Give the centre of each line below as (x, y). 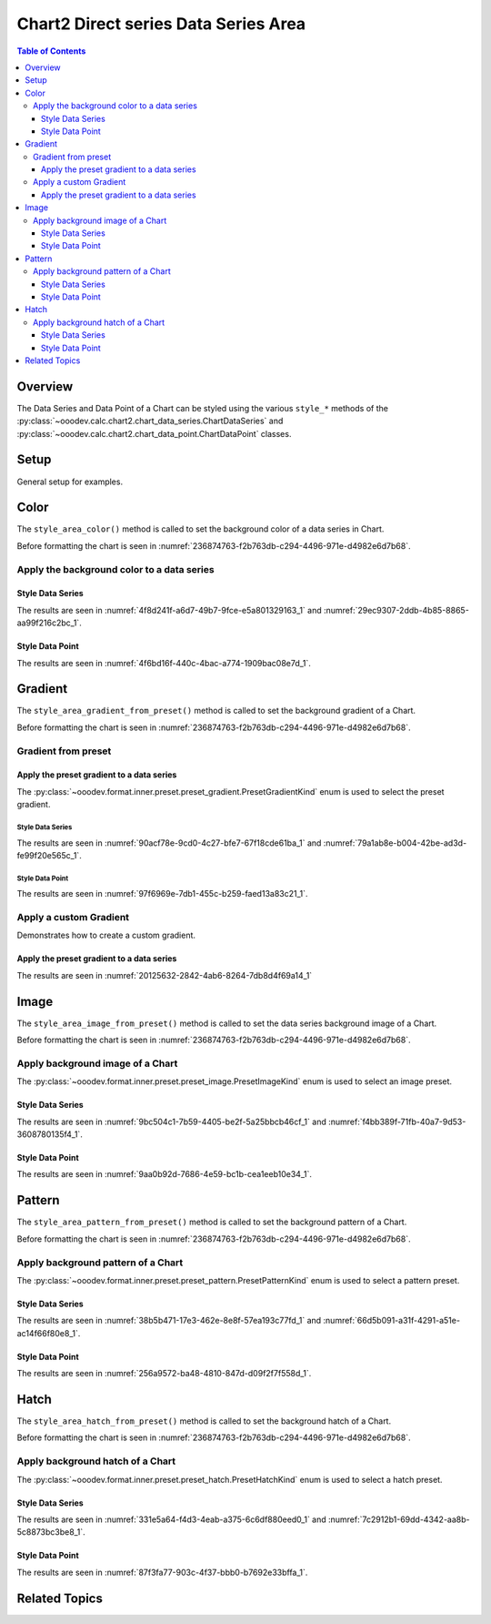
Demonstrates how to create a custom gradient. (106, 935)
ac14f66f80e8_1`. (49, 1333)
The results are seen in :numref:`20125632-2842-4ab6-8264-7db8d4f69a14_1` (165, 975)
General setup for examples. (70, 482)
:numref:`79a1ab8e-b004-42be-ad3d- (395, 843)
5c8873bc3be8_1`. (51, 1532)
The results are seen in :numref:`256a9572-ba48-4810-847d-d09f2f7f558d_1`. (164, 1374)
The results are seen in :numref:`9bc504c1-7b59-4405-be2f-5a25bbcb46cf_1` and (171, 1122)
